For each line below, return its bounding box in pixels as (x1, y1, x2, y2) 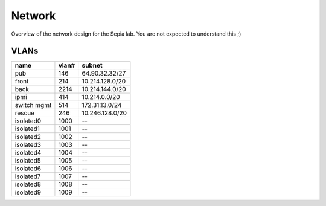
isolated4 (14, 149, 42, 157)
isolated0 (14, 117, 42, 125)
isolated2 (14, 133, 42, 141)
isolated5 (14, 156, 42, 165)
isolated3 (14, 141, 42, 149)
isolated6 (14, 164, 42, 173)
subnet (81, 61, 103, 69)
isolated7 (14, 172, 41, 181)
